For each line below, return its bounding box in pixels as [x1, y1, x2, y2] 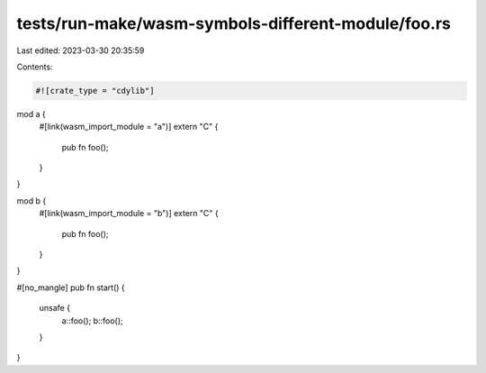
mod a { [16, 108, 46, 119]
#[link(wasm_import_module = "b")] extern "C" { [39, 208, 220, 219]
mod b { [16, 195, 47, 206]
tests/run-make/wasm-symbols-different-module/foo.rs [16, 14, 452, 33]
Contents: [16, 61, 53, 72]
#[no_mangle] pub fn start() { [16, 282, 125, 293]
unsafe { [39, 303, 71, 314]
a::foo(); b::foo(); [61, 315, 123, 326]
